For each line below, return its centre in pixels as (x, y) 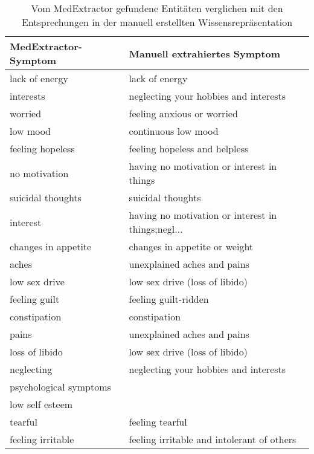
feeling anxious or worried (183, 113)
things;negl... (156, 229)
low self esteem (41, 404)
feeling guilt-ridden (169, 299)
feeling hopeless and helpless (189, 148)
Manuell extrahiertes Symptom (205, 53)
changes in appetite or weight (191, 246)
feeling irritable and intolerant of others (213, 439)
